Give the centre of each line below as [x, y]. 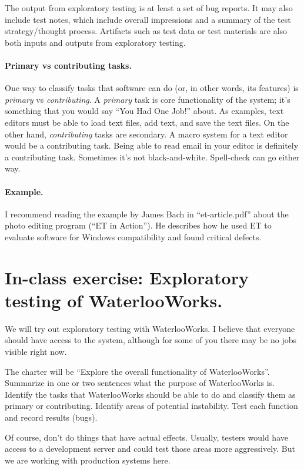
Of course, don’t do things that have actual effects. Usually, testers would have [146, 437]
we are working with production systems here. [88, 460]
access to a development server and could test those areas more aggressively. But [150, 449]
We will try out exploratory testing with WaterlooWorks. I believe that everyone [150, 328]
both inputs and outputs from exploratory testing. [95, 42]
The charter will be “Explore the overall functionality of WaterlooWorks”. [137, 371]
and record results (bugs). [51, 417]
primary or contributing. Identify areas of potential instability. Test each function [151, 406]
